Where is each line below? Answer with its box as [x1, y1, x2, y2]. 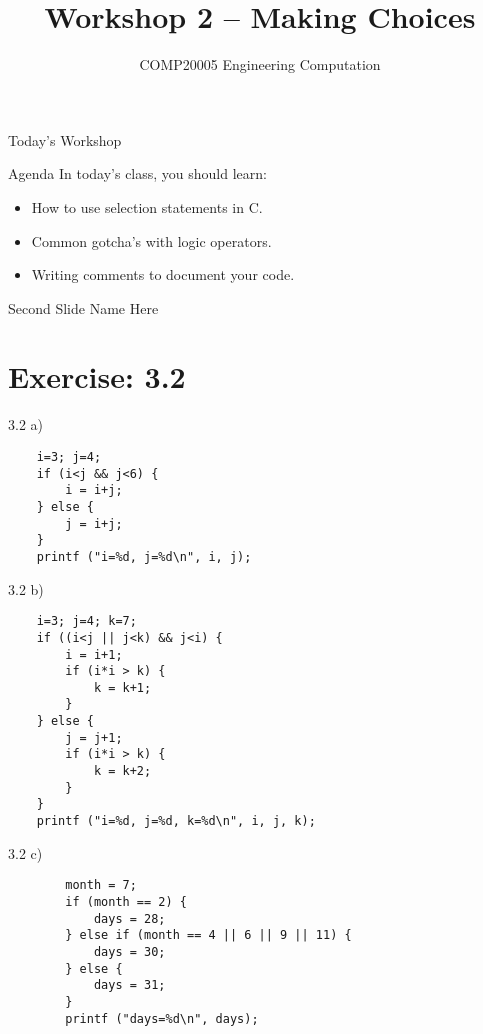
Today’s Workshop [8, 129, 122, 150]
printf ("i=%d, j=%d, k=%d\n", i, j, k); [36, 814, 316, 829]
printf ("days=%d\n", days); [65, 1011, 259, 1026]
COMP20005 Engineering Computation [139, 54, 381, 75]
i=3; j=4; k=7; [36, 614, 137, 629]
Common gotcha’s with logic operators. [31, 230, 272, 251]
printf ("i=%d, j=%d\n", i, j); [36, 549, 252, 564]
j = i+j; [65, 516, 123, 531]
